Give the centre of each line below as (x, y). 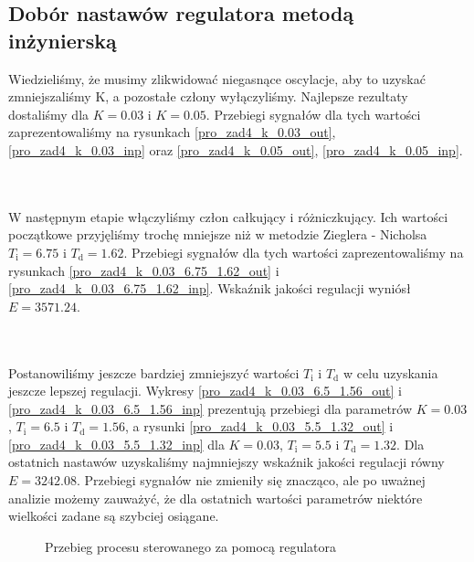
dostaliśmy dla (49, 114)
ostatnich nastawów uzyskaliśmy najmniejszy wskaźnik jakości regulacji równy (226, 462)
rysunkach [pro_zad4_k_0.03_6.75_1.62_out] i (144, 270)
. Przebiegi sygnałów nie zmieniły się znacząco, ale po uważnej (251, 480)
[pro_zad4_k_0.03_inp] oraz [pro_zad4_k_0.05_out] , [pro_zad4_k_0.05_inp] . (236, 149)
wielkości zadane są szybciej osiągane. (114, 516)
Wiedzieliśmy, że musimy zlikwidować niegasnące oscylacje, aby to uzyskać (217, 78)
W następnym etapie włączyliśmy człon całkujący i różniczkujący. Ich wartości (228, 216)
